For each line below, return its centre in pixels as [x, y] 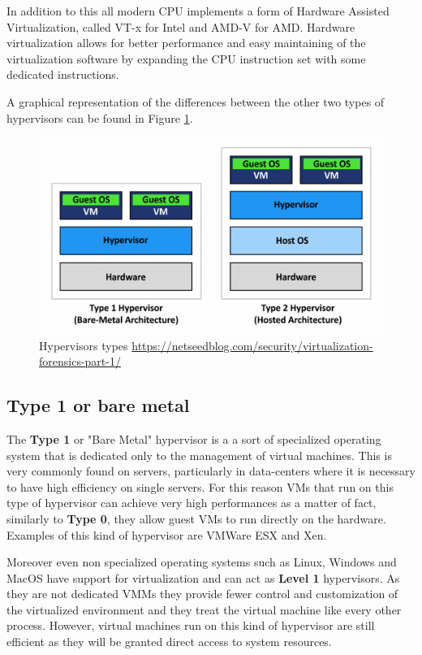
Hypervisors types [84, 345]
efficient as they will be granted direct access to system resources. [169, 642]
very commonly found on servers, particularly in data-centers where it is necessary [211, 471]
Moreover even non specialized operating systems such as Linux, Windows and [202, 562]
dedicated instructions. [63, 74]
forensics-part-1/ [80, 361]
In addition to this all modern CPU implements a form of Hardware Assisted [198, 11]
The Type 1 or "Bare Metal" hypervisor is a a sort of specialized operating [194, 438]
